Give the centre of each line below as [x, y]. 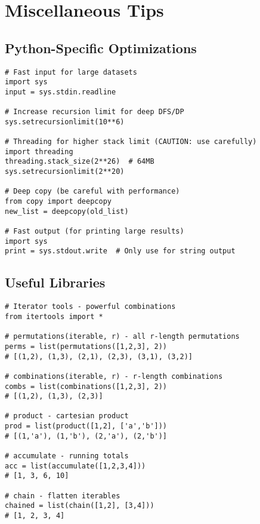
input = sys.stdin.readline [61, 92]
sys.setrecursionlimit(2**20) [65, 172]
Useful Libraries [55, 282]
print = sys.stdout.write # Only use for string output [120, 251]
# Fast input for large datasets [71, 72]
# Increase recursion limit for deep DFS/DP [95, 112]
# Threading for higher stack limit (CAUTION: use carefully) [131, 142]
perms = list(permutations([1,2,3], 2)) [86, 346]
